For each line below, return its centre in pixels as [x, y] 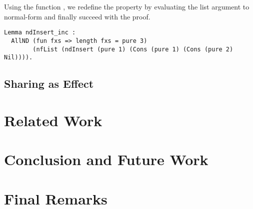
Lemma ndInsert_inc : [40, 33]
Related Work [53, 120]
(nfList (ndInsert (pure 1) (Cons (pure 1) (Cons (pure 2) [133, 49]
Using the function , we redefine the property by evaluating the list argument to [127, 6]
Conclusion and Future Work [106, 159]
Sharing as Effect [49, 84]
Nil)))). [18, 58]
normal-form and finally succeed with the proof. [77, 16]
